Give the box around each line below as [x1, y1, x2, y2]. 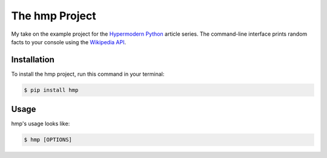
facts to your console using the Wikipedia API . [11, 38, 127, 45]
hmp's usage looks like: [11, 120, 70, 127]
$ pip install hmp [24, 87, 79, 93]
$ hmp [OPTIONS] [24, 136, 73, 143]
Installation [11, 54, 54, 65]
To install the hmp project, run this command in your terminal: [11, 70, 165, 77]
